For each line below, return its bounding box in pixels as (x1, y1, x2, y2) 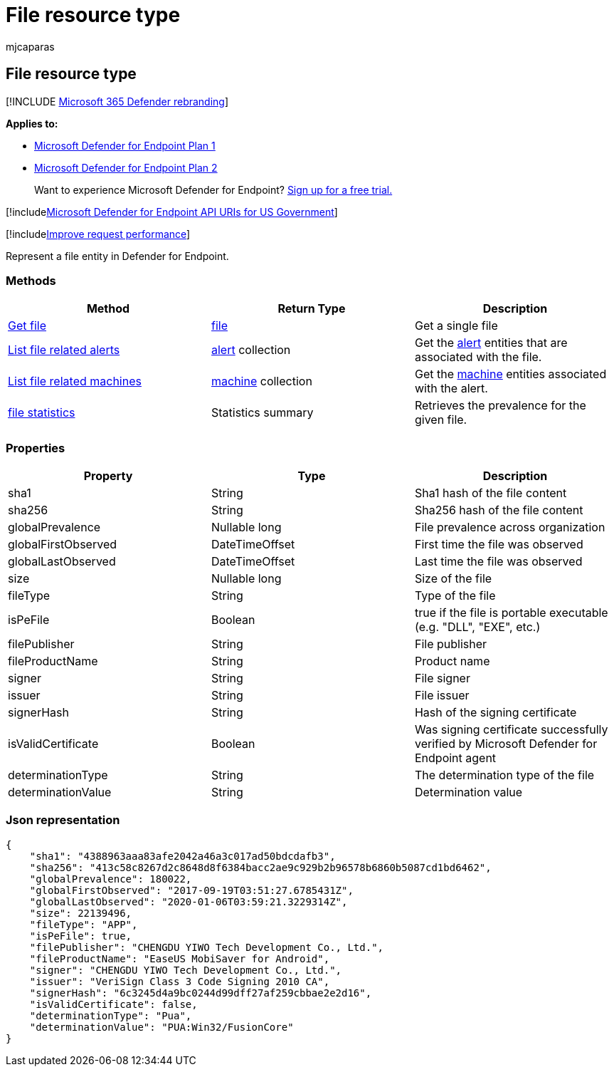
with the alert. (414, 381, 488, 396)
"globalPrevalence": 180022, (29, 873, 192, 885)
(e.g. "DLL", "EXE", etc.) (414, 620, 541, 635)
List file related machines (8, 374, 142, 389)
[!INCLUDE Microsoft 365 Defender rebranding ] (6, 95, 229, 108)
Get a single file (414, 318, 498, 333)
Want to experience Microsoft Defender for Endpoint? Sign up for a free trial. (34, 183, 393, 196)
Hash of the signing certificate (414, 705, 577, 720)
